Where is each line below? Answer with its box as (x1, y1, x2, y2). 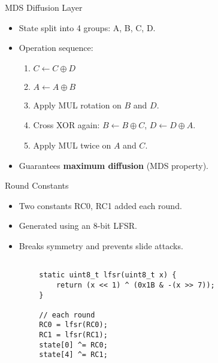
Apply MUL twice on (33, 138, 111, 151)
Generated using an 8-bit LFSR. (19, 219, 138, 232)
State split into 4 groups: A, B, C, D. (19, 21, 156, 34)
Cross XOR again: (33, 119, 100, 131)
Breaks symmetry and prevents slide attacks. (19, 239, 183, 252)
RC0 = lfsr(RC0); (39, 320, 108, 329)
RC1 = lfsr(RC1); (39, 331, 108, 340)
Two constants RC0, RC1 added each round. (19, 199, 182, 211)
